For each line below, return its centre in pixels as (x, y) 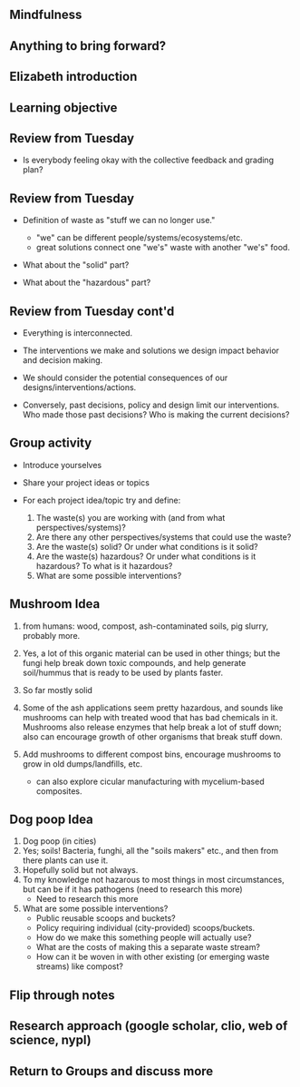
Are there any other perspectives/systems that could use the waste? (164, 537)
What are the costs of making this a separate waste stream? (148, 947)
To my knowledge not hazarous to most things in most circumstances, (153, 880)
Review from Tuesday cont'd (92, 311)
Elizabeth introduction (73, 77)
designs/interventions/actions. (79, 387)
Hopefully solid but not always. (80, 870)
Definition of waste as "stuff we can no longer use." (119, 220)
